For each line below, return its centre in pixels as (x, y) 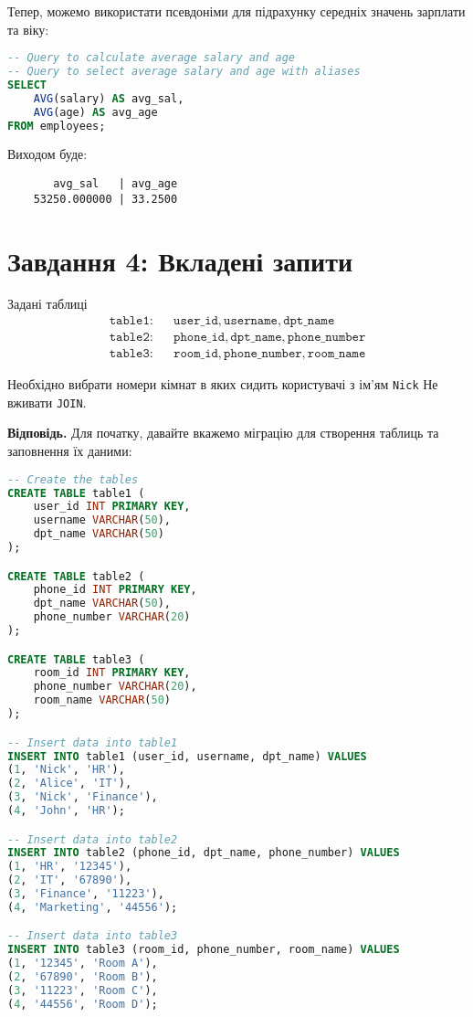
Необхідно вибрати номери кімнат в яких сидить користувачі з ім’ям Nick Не (223, 384)
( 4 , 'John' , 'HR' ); (66, 810)
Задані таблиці (47, 304)
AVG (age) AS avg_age (95, 112)
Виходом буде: (47, 154)
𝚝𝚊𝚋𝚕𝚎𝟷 (129, 321)
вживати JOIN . (47, 402)
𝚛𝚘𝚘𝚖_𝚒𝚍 (196, 354)
